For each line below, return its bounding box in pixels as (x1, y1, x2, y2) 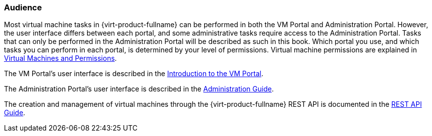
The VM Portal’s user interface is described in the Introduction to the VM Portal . (4, 69, 264, 78)
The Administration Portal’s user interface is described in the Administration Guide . (4, 85, 274, 93)
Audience (4, 2, 42, 12)
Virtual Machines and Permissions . (4, 54, 117, 63)
